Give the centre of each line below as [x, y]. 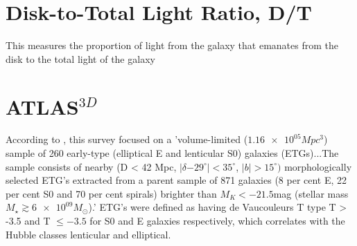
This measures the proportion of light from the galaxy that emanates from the [172, 45]
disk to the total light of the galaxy [80, 58]
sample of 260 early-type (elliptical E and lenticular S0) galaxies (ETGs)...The [172, 153]
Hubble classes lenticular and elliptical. [88, 234]
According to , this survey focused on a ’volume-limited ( [127, 139]
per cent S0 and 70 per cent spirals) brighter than [111, 193]
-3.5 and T [28, 220]
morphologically [318, 166]
